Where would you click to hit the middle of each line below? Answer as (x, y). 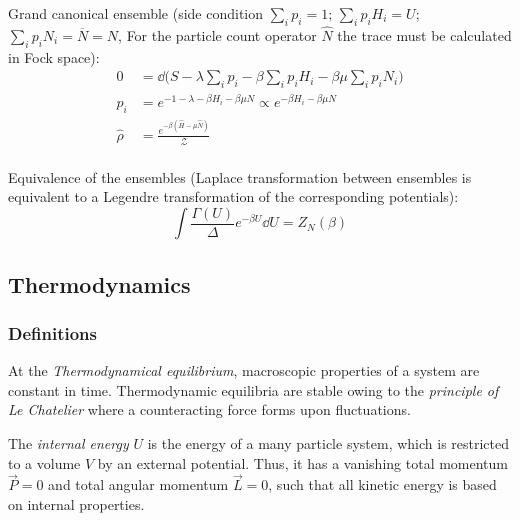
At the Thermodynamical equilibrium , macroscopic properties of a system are (244, 370)
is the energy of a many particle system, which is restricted (328, 443)
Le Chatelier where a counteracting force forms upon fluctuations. (209, 409)
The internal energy (68, 443)
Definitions (52, 332)
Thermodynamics (99, 283)
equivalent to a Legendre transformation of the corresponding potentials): (233, 196)
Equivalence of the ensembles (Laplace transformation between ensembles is (240, 176)
